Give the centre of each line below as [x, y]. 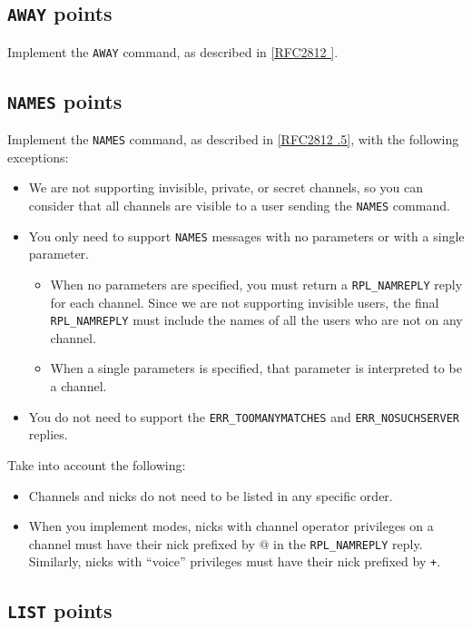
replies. [48, 434]
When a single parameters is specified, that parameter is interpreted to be [256, 368]
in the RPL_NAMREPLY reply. [348, 543]
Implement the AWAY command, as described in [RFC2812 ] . [173, 51]
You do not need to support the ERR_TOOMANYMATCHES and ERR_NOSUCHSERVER [244, 416]
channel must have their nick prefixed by [142, 543]
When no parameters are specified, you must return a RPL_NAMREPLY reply [256, 284]
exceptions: [38, 157]
